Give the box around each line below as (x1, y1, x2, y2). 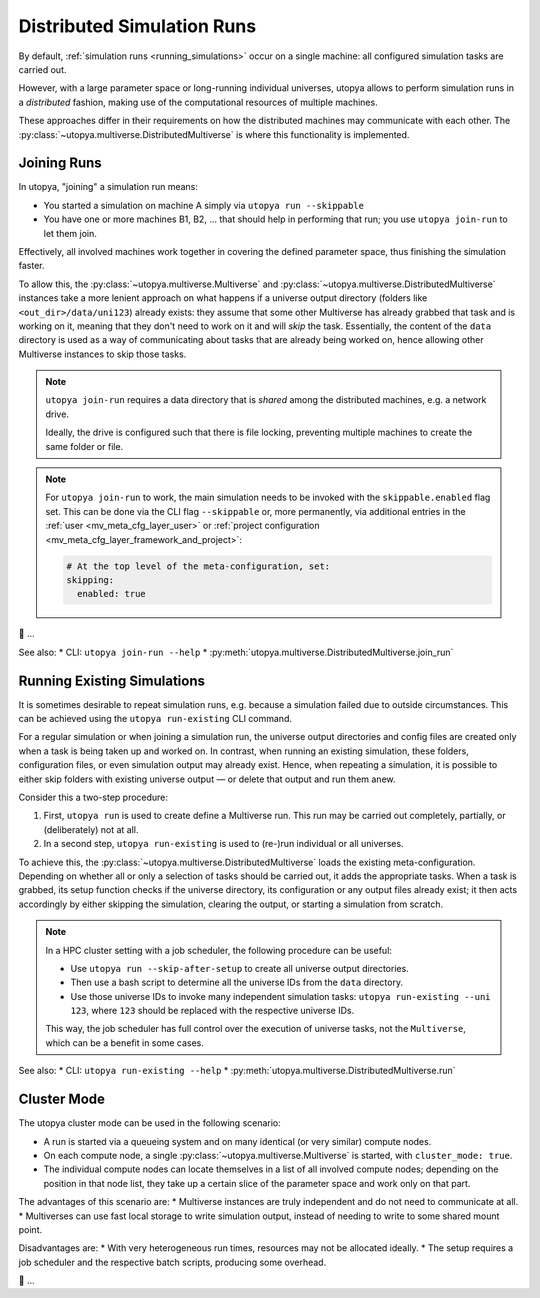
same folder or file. (45, 440, 124, 452)
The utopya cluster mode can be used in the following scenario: (18, 1117, 282, 1129)
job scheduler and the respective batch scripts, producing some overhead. (18, 1256, 327, 1268)
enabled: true (76, 588, 147, 600)
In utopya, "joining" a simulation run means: (18, 181, 199, 193)
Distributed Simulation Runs (18, 15, 257, 37)
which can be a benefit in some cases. (45, 1036, 204, 1049)
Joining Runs (18, 155, 102, 172)
